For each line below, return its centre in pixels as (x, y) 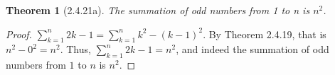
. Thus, (75, 49)
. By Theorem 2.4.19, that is (265, 34)
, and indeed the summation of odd (252, 49)
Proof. (19, 34)
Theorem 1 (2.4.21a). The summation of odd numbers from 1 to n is (158, 10)
